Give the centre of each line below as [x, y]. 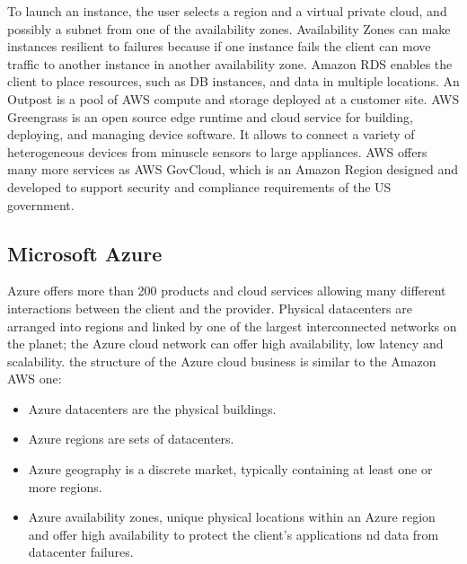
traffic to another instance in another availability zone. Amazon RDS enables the [230, 63]
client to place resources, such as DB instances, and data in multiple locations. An [233, 81]
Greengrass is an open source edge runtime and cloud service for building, [210, 116]
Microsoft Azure [85, 253]
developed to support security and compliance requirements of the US [199, 186]
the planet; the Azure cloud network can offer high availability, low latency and [225, 344]
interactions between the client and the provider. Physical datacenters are [210, 308]
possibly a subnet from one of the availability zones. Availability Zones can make [229, 28]
